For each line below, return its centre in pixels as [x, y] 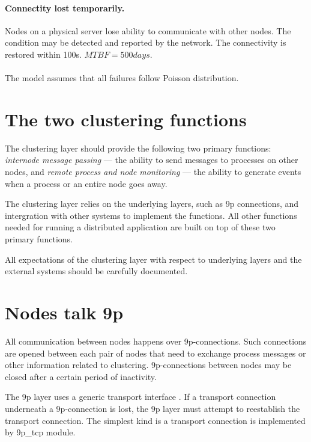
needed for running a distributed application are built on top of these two [140, 227]
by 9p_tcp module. [40, 432]
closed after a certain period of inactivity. [81, 376]
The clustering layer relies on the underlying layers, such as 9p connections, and [152, 204]
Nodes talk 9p [64, 312]
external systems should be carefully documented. [96, 271]
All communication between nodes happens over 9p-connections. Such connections [156, 341]
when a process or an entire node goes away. [86, 183]
